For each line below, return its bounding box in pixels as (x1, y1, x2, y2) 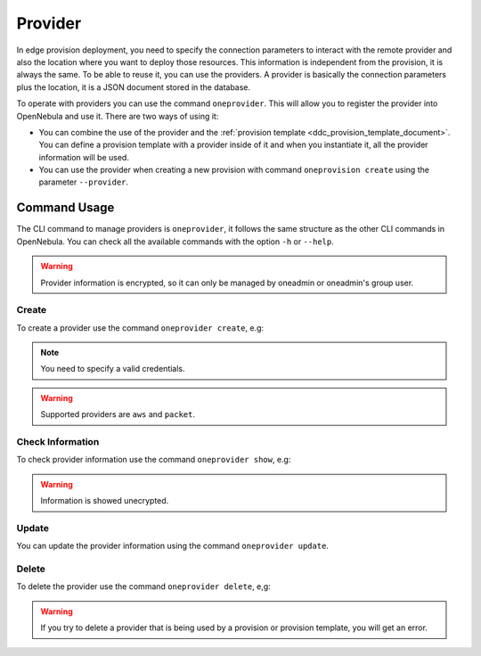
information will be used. (38, 152, 129, 162)
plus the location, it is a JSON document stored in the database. (16, 81, 251, 93)
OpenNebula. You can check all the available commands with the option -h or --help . (16, 236, 334, 247)
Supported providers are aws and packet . (40, 409, 196, 420)
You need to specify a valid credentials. (40, 364, 186, 374)
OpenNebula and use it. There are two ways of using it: (16, 111, 219, 121)
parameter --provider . (38, 176, 129, 187)
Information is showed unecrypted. (40, 496, 169, 506)
